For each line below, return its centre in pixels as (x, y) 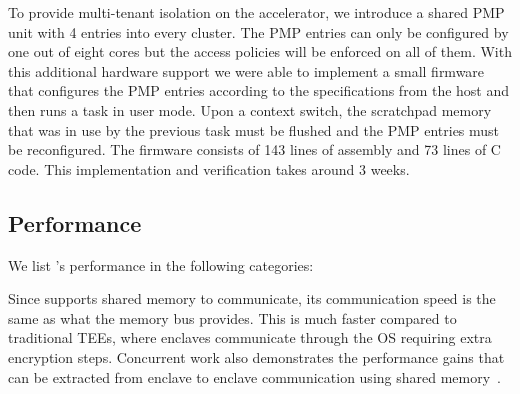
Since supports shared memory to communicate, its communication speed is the (252, 298)
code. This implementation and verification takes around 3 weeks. (209, 168)
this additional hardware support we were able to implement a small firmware (246, 70)
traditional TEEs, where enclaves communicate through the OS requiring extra (250, 337)
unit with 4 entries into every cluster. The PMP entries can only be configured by (258, 31)
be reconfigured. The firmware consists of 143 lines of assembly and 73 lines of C (254, 149)
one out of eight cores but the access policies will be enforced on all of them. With (260, 51)
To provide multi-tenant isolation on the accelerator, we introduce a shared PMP (256, 12)
